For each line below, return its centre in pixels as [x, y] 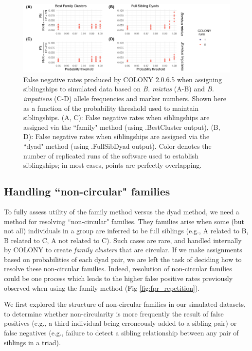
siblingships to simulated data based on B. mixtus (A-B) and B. [119, 89]
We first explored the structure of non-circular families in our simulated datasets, [125, 304]
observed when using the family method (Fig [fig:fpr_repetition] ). [102, 288]
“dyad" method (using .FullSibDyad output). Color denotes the [117, 146]
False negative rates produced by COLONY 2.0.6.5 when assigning [123, 79]
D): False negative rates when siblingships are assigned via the [117, 136]
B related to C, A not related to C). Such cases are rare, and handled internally [123, 240]
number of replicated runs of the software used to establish [111, 155]
